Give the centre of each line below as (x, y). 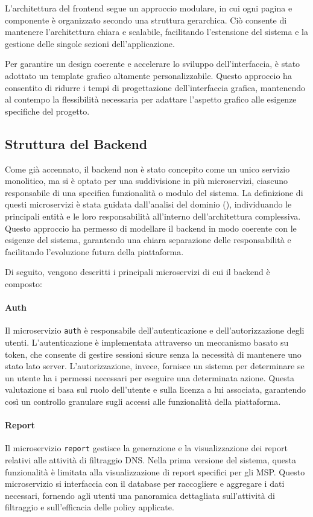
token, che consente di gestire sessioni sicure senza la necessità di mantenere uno (153, 354)
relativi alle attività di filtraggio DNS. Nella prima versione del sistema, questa (150, 459)
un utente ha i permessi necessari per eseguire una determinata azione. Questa (150, 377)
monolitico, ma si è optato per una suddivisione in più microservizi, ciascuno (147, 181)
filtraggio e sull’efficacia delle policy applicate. (90, 507)
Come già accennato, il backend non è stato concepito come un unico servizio (147, 169)
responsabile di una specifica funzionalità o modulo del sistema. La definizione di (154, 192)
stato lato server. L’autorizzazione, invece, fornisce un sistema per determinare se (155, 366)
